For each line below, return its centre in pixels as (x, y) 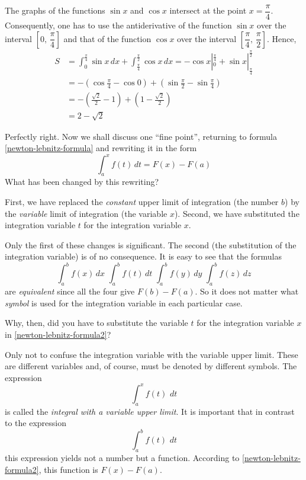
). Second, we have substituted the (237, 213)
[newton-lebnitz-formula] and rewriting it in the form (101, 148)
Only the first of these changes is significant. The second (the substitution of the (151, 244)
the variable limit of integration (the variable (86, 213)
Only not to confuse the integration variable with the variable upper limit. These (152, 354)
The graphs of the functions (55, 10)
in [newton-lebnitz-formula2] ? (58, 334)
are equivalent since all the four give (70, 291)
